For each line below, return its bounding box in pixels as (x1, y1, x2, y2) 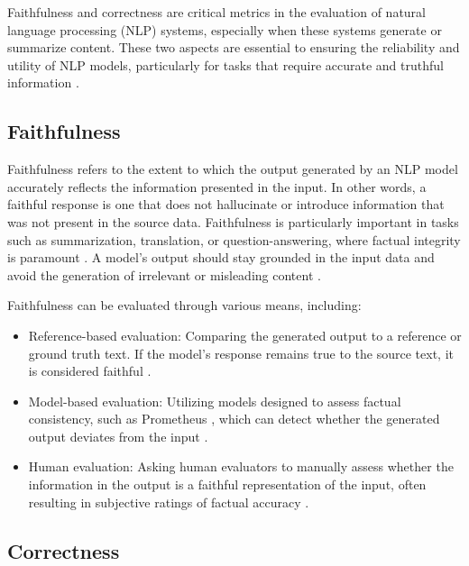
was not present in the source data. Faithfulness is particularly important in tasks (7, 212, 459, 231)
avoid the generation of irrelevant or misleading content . (7, 265, 321, 284)
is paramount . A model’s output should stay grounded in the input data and (7, 248, 435, 267)
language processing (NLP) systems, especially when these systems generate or (7, 20, 442, 39)
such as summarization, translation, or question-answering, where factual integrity (7, 230, 461, 249)
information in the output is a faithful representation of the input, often (28, 475, 427, 494)
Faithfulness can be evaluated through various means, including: (7, 296, 362, 315)
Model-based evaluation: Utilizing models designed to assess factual (28, 391, 401, 410)
